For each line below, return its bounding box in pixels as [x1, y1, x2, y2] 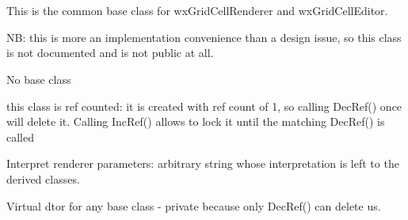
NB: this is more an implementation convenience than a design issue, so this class [6, 28, 402, 45]
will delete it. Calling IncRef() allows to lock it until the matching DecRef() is [6, 113, 385, 130]
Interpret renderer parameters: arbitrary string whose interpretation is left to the [6, 155, 399, 172]
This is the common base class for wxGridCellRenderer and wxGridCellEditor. [6, 2, 388, 19]
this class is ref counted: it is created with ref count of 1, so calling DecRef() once [6, 97, 402, 114]
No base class [6, 70, 71, 87]
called [6, 128, 34, 145]
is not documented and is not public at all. [6, 44, 214, 61]
